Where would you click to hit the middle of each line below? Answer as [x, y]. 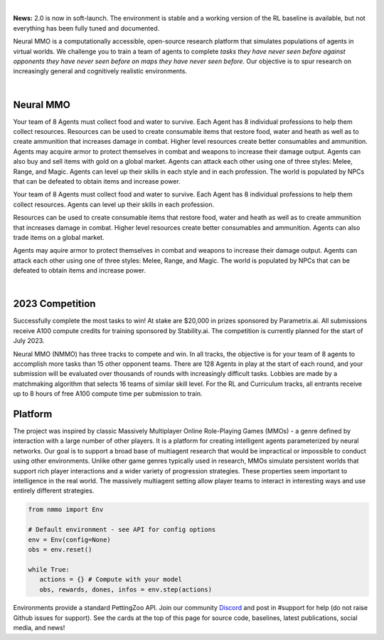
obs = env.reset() [60, 549]
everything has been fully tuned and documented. [86, 28]
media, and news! [39, 628]
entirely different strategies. [54, 491]
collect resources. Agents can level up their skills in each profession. [114, 204]
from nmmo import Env [66, 510]
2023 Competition [54, 304]
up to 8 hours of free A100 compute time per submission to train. [108, 394]
